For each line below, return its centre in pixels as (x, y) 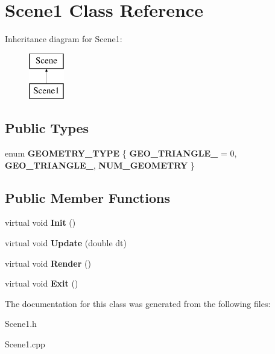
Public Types (47, 128)
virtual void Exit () (42, 283)
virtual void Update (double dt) (66, 243)
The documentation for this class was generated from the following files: (138, 303)
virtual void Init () (40, 222)
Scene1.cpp (25, 344)
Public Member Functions (87, 197)
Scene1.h (21, 324)
